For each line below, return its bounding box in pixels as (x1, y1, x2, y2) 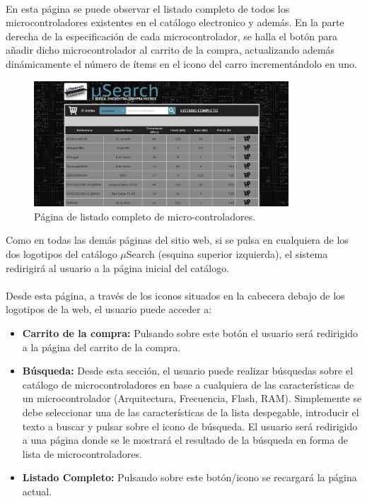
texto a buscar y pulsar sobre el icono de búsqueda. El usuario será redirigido (22, 418, 358, 433)
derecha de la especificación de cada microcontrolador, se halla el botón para (6, 28, 337, 43)
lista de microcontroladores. (22, 446, 142, 461)
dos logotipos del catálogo (6, 247, 117, 261)
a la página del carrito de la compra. (22, 339, 181, 354)
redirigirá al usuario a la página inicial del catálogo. (6, 260, 230, 275)
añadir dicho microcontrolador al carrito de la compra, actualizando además (6, 42, 335, 57)
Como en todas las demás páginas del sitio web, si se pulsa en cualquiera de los (6, 232, 349, 247)
